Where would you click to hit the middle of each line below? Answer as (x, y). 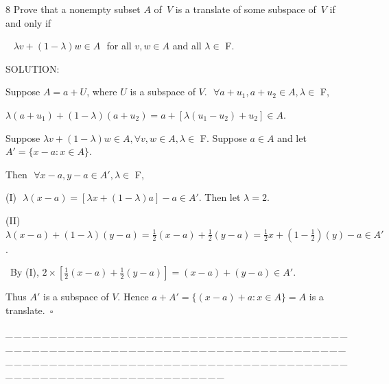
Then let (223, 197)
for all (119, 46)
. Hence (133, 297)
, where (102, 92)
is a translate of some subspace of (246, 9)
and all (187, 46)
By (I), (24, 272)
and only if (28, 22)
